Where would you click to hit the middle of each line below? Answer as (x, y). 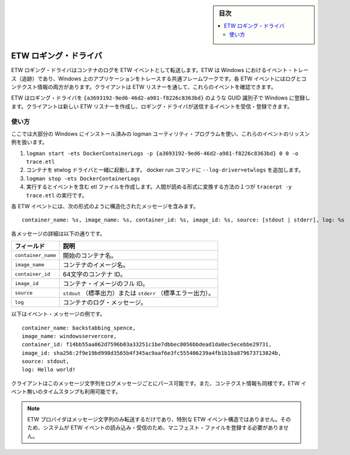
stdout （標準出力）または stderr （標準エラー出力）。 (139, 293)
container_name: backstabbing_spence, (79, 328)
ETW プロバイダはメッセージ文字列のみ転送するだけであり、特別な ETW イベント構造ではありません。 (154, 420)
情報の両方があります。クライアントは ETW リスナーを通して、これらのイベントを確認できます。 (157, 86)
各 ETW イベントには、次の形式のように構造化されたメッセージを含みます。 (105, 206)
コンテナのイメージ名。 (96, 265)
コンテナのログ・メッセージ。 (105, 303)
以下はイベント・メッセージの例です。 (58, 314)
